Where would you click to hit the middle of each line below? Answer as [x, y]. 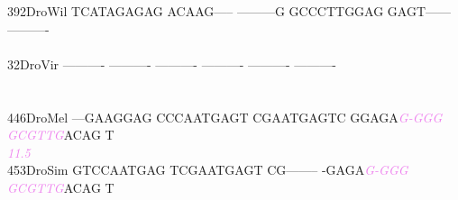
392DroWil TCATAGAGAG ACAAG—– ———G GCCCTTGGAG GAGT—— [229, 11]
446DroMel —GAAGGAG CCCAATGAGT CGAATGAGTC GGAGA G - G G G [225, 117]
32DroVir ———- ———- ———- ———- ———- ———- [172, 64]
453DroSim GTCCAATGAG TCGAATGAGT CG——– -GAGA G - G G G [208, 170]
